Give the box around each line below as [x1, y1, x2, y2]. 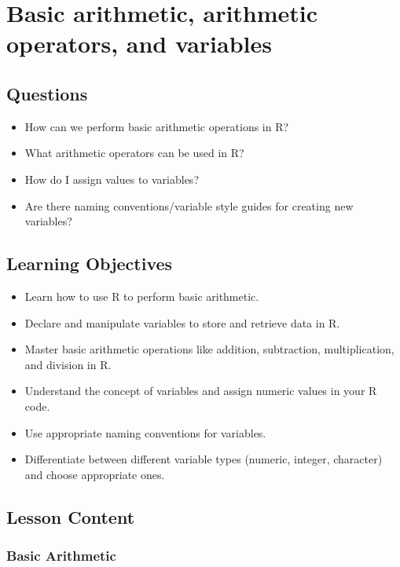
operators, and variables [6, 27, 272, 60]
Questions [6, 81, 88, 105]
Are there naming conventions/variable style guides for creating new [24, 197, 354, 214]
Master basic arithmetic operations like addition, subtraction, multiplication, [24, 341, 394, 357]
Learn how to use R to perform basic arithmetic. [24, 287, 259, 304]
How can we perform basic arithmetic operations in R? [24, 118, 289, 134]
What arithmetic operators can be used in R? [24, 144, 244, 161]
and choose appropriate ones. [24, 466, 165, 482]
